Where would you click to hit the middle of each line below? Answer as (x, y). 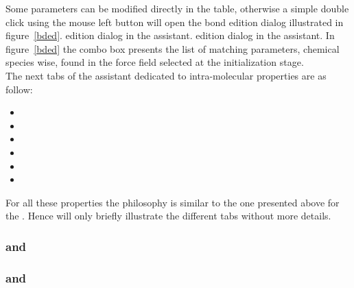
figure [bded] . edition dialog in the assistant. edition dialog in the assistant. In (170, 35)
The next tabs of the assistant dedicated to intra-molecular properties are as (166, 75)
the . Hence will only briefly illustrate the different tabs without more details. (168, 216)
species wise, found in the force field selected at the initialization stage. (155, 62)
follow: (19, 89)
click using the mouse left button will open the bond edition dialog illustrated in (175, 22)
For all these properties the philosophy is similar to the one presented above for (173, 202)
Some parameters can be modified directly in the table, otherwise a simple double (177, 8)
